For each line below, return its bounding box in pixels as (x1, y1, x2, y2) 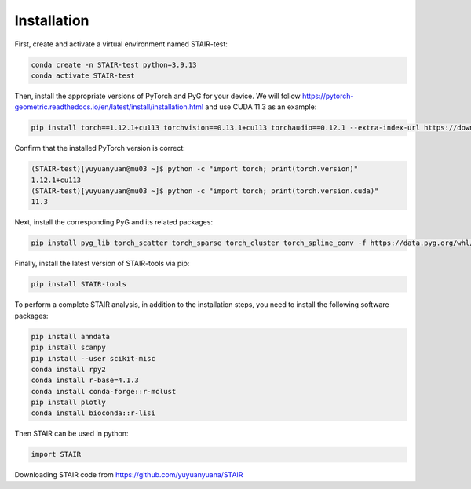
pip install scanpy (31, 343, 106, 352)
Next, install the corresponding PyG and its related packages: (14, 217, 214, 227)
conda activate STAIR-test (31, 71, 135, 80)
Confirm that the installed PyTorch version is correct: (14, 144, 186, 153)
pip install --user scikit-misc (31, 354, 156, 363)
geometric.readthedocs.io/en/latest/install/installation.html (14, 102, 204, 111)
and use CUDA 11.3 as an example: (205, 102, 317, 111)
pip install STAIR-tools (31, 279, 127, 289)
